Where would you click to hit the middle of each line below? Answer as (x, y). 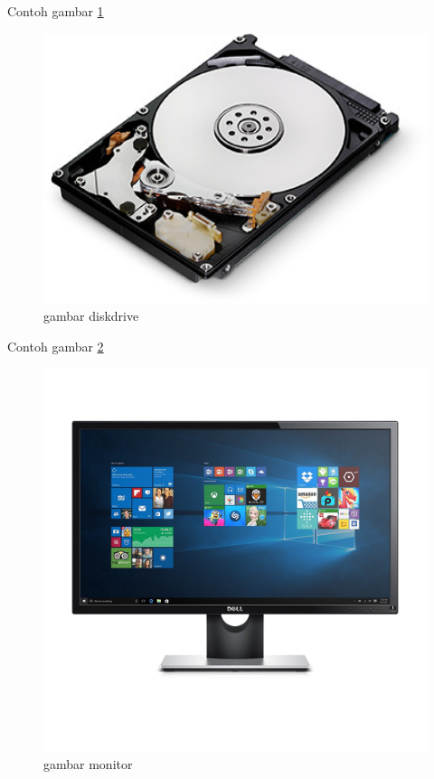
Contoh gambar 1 (56, 11)
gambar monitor (88, 764)
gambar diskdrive (91, 316)
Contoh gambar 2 (56, 346)
